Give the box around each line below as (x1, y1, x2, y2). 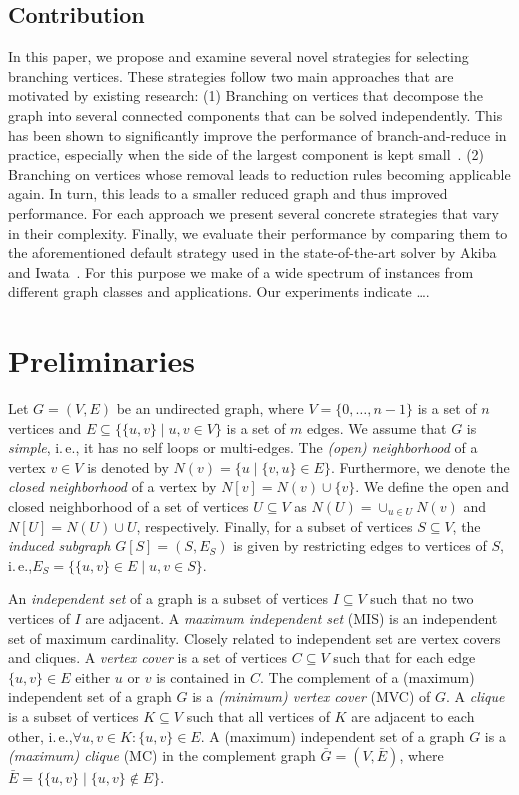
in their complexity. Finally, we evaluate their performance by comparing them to (8, 222, 508, 243)
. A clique (446, 686, 505, 707)
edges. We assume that (307, 417, 447, 438)
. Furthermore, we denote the (330, 456, 510, 477)
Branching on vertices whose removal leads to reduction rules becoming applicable (8, 163, 511, 184)
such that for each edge (333, 647, 476, 668)
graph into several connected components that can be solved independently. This (8, 104, 503, 125)
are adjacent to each (351, 705, 475, 726)
